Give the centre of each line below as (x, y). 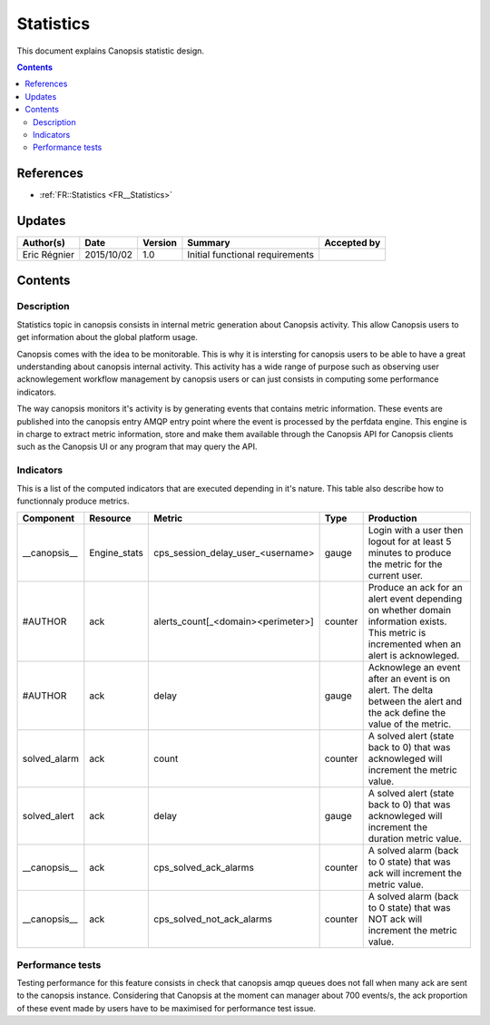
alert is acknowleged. (414, 656)
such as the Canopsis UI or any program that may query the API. (137, 447)
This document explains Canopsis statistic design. (110, 51)
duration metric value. (415, 839)
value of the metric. (410, 724)
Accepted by (352, 243)
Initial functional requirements (251, 255)
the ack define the (407, 713)
